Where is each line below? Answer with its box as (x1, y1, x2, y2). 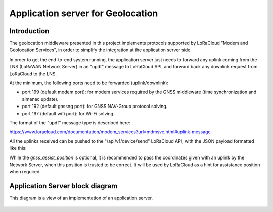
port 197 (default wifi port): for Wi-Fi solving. (22, 110, 115, 116)
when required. (9, 169, 41, 175)
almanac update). (22, 96, 59, 102)
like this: (9, 145, 27, 151)
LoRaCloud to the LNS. (9, 71, 57, 77)
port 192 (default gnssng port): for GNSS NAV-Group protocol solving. (22, 103, 168, 110)
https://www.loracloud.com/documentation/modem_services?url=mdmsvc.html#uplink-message (9, 129, 211, 135)
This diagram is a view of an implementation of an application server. (9, 195, 153, 201)
